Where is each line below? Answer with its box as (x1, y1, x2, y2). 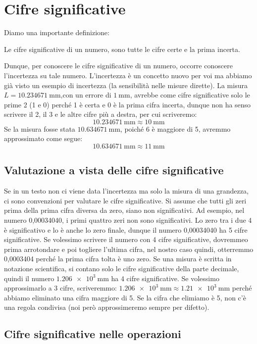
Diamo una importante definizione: (4, 27, 109, 38)
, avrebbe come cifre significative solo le (130, 90, 250, 100)
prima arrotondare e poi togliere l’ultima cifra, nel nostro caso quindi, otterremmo (4, 244, 254, 254)
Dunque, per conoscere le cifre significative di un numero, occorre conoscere (4, 60, 233, 71)
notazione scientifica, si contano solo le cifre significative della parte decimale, (4, 263, 239, 274)
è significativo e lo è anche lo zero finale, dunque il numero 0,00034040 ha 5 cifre (4, 224, 248, 235)
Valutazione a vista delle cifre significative (4, 162, 224, 178)
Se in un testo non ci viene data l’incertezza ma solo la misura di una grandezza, (4, 186, 249, 196)
